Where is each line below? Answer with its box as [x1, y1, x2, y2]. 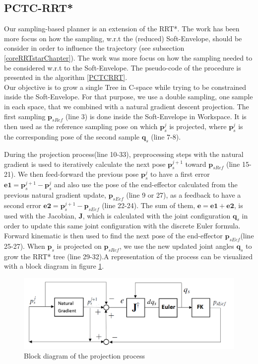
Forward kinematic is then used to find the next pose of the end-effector [4, 230, 223, 240]
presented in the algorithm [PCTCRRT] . [4, 72, 128, 82]
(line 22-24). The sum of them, [102, 200, 195, 210]
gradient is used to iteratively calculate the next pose [4, 158, 166, 169]
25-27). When [4, 240, 45, 251]
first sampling [4, 111, 46, 121]
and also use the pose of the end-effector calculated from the [54, 179, 238, 190]
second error [4, 200, 41, 210]
